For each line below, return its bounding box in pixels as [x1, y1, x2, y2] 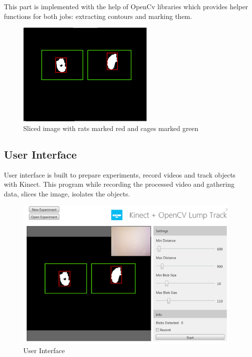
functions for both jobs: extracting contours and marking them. [4, 11, 192, 21]
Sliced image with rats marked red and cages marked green [23, 123, 199, 133]
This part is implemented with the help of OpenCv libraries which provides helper [4, 1, 248, 11]
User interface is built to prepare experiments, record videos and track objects [4, 169, 236, 179]
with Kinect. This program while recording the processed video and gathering [4, 179, 235, 189]
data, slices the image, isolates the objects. [4, 188, 130, 198]
